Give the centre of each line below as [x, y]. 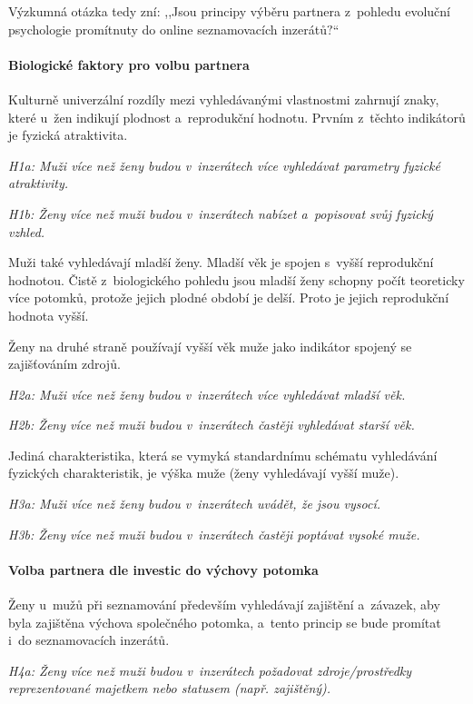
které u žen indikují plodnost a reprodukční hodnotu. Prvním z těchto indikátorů [237, 117]
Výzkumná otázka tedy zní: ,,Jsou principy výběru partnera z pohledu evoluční [229, 11]
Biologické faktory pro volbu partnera [129, 64]
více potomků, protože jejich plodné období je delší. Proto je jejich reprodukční [229, 297]
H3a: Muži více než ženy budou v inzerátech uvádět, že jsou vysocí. [194, 504]
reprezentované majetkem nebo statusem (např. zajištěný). [170, 688]
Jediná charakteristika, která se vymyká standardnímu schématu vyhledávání [223, 455]
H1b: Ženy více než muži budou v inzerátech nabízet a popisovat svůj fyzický [221, 213]
